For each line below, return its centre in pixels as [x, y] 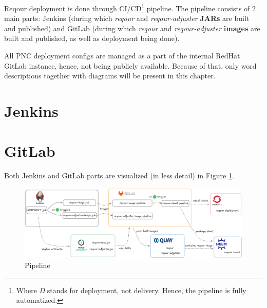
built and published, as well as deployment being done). [92, 38]
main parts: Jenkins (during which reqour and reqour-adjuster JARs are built [127, 18]
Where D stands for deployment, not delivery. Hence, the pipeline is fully [131, 290]
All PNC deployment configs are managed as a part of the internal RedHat [122, 56]
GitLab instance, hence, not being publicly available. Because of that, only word [130, 65]
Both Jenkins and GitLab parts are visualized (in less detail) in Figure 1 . [119, 176]
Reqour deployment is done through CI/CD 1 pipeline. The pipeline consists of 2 [130, 7]
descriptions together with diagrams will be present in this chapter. [110, 76]
